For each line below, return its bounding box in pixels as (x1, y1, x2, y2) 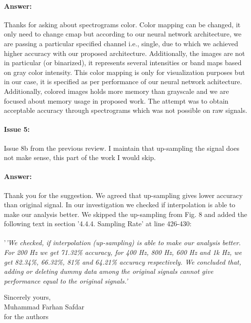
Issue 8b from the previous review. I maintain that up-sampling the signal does (4, 143, 239, 153)
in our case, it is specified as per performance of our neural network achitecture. (4, 76, 242, 87)
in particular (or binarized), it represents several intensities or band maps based (4, 57, 242, 68)
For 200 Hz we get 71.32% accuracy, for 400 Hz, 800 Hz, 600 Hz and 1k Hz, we (4, 247, 242, 257)
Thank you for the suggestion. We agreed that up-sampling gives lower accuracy (4, 190, 243, 200)
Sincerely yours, (4, 292, 51, 302)
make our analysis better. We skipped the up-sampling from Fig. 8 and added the (4, 209, 247, 219)
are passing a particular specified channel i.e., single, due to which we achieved (4, 38, 238, 48)
